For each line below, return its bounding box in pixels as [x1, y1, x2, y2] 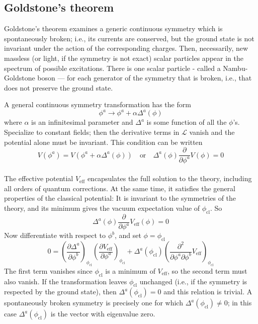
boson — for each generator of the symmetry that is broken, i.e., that [37, 72, 252, 83]
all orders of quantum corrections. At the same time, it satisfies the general [4, 183, 235, 193]
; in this [227, 297, 252, 308]
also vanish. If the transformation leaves [4, 276, 127, 286]
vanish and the [189, 127, 235, 137]
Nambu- [223, 62, 248, 73]
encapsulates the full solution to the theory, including [87, 173, 252, 184]
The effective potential [4, 173, 73, 184]
